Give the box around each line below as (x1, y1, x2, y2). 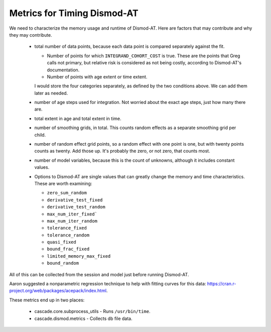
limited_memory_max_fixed (47, 253, 111, 259)
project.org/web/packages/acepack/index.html (9, 288, 107, 294)
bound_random (47, 260, 79, 266)
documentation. (47, 67, 80, 73)
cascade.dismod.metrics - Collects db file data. (34, 315, 132, 321)
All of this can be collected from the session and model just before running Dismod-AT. (9, 271, 189, 277)
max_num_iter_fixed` (47, 211, 98, 217)
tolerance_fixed (47, 225, 87, 231)
